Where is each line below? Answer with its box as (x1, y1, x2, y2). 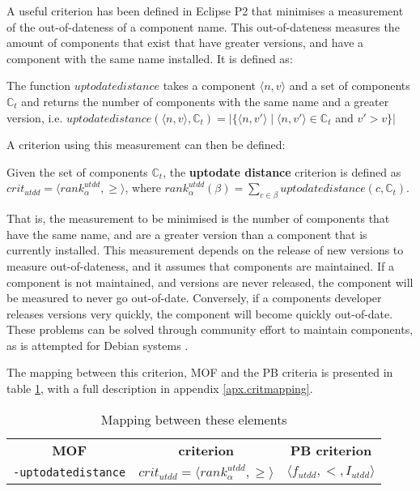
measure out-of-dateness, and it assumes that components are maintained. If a (6, 257, 394, 274)
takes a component (163, 77, 257, 94)
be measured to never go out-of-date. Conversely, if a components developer (6, 289, 382, 306)
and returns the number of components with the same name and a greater (21, 92, 389, 109)
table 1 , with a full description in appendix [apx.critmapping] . (6, 380, 313, 397)
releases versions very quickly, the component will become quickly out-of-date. (6, 305, 393, 322)
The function (6, 77, 70, 94)
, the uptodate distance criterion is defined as (163, 163, 401, 180)
